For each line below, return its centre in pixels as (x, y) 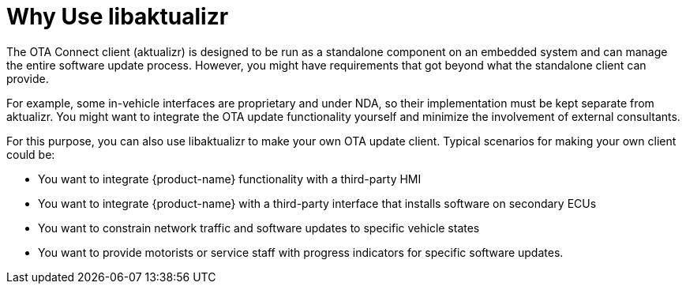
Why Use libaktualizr (118, 17)
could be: (31, 154)
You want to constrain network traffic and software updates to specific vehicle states (259, 228)
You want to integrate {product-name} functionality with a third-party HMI (230, 179)
